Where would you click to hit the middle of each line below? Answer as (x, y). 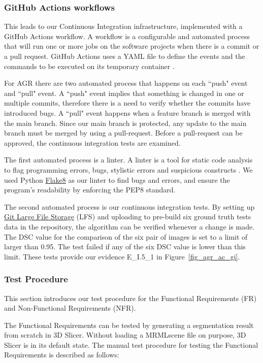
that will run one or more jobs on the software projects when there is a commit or (132, 46)
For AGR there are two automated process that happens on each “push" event (126, 83)
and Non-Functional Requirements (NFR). (70, 308)
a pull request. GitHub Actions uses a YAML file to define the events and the (125, 56)
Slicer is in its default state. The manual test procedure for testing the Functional (131, 344)
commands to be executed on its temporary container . (89, 66)
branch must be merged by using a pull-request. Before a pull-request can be (123, 133)
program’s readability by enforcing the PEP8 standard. (90, 190)
